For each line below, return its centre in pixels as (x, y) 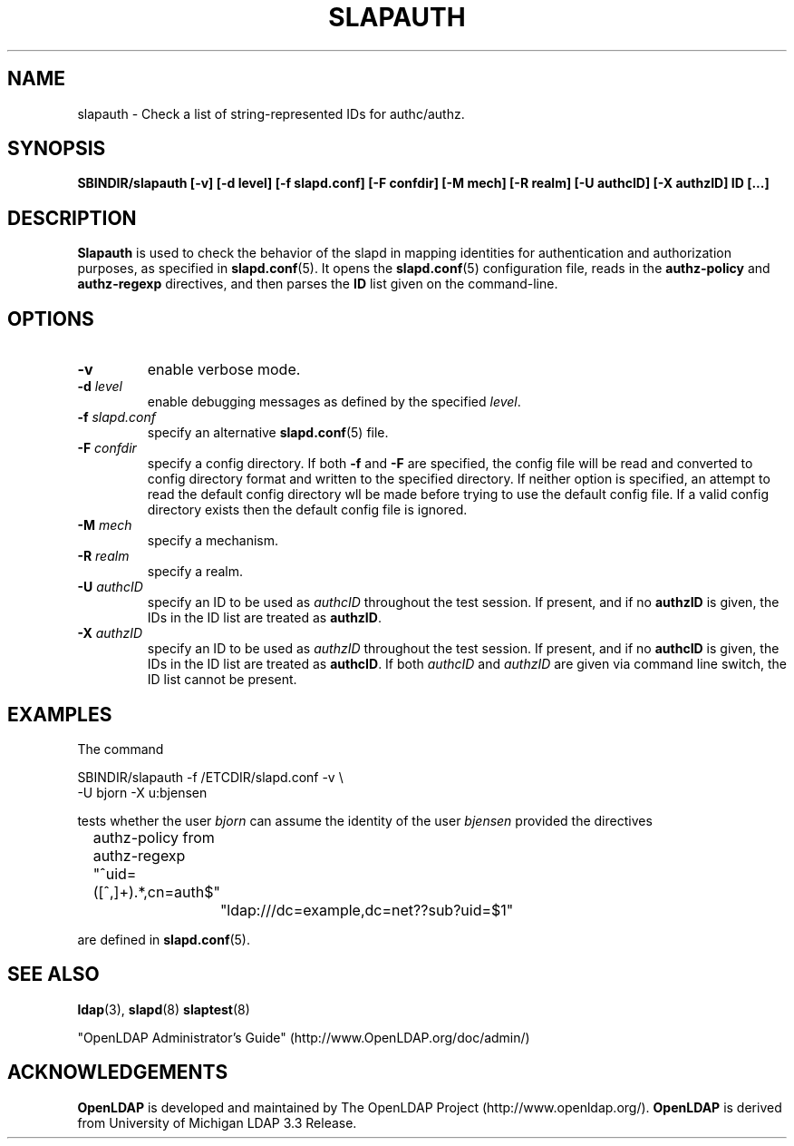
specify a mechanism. (213, 541)
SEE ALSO (53, 975)
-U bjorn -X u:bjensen (142, 792)
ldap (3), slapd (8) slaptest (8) (164, 1009)
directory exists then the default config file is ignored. (307, 510)
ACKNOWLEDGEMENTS (118, 1073)
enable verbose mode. (224, 370)
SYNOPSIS (57, 149)
